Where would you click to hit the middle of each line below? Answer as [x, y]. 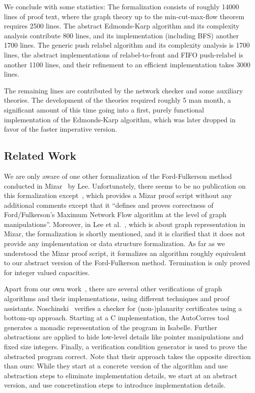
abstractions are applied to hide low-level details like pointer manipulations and [124, 337]
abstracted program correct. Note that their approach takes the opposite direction [127, 356]
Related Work [40, 155]
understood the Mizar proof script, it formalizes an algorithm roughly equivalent [125, 253]
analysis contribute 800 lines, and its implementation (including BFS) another [121, 35]
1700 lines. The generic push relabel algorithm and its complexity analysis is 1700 [127, 45]
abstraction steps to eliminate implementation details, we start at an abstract [121, 375]
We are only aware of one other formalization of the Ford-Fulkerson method [118, 176]
